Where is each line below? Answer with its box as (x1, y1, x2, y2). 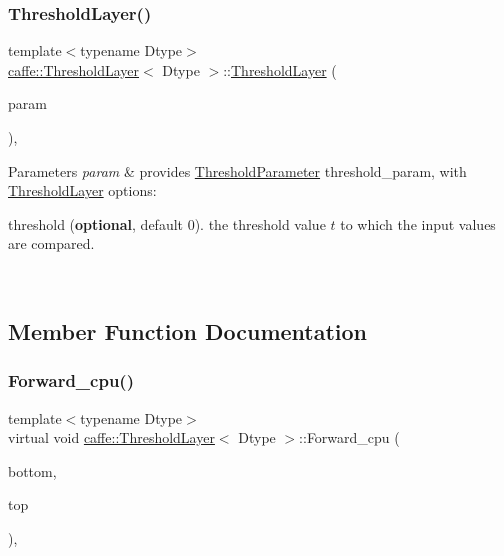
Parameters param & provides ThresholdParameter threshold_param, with (8, 160, 467, 181)
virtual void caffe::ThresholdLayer (8, 427, 215, 448)
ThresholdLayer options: (8, 180, 157, 201)
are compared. (8, 233, 95, 254)
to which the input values (340, 213, 496, 234)
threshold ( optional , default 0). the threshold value (8, 213, 326, 234)
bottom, (8, 460, 57, 481)
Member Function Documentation (8, 315, 368, 346)
